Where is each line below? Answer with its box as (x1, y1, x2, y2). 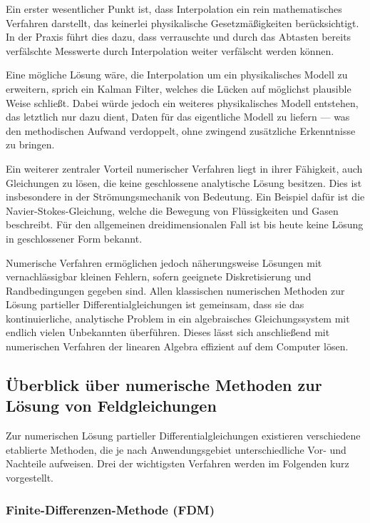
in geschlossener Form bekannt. (6, 230, 143, 245)
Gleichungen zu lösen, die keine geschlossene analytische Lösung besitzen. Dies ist (6, 175, 362, 190)
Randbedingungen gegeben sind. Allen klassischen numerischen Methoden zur (6, 283, 345, 298)
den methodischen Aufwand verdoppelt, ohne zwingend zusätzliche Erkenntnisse (6, 123, 356, 138)
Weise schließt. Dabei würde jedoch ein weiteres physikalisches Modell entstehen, (6, 95, 359, 110)
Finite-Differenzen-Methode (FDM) (6, 500, 215, 518)
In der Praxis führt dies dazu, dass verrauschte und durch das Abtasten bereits (6, 29, 351, 44)
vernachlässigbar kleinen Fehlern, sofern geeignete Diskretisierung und (6, 269, 312, 284)
